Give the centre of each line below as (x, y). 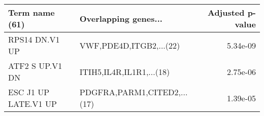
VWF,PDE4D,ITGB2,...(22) (130, 45)
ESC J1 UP (29, 92)
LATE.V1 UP (32, 104)
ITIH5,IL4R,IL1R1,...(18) (125, 71)
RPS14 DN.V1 (34, 39)
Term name (31, 12)
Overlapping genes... (121, 18)
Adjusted (226, 12)
